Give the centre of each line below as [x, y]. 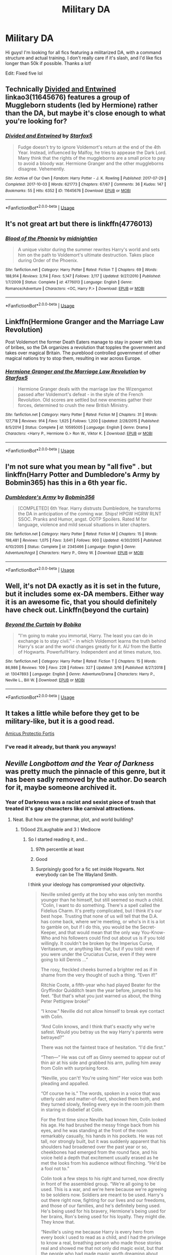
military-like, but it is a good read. [60, 721]
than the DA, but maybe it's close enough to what [85, 113]
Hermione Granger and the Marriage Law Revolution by [76, 371]
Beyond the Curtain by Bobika [43, 624]
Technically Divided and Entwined [61, 89]
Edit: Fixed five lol [24, 73]
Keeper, [49, 932]
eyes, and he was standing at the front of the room [94, 1130]
